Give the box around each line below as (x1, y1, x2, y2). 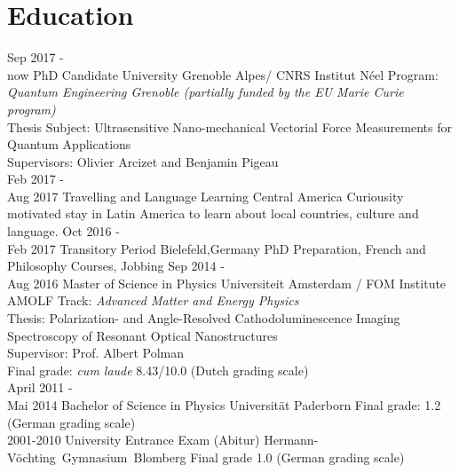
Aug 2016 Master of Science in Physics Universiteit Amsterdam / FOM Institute (7, 273, 447, 292)
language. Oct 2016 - (7, 222, 120, 240)
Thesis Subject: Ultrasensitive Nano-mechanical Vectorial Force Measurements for (7, 117, 452, 136)
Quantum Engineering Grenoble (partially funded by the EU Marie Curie (7, 83, 404, 101)
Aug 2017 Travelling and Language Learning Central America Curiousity (7, 186, 404, 205)
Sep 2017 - (7, 48, 64, 67)
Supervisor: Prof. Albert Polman (7, 343, 185, 362)
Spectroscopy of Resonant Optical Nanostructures (7, 326, 278, 344)
